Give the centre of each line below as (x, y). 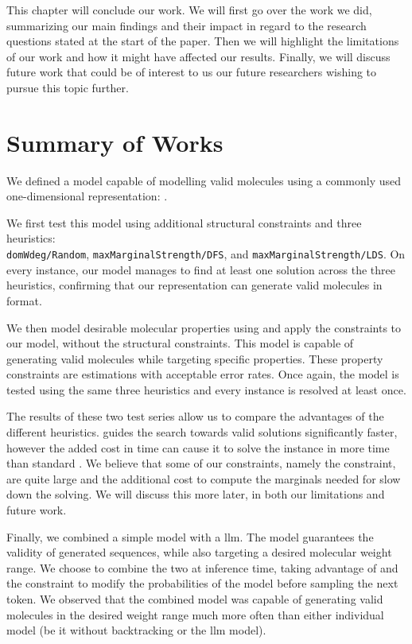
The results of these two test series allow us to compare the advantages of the (195, 416)
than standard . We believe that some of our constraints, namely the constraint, (201, 463)
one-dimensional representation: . (87, 196)
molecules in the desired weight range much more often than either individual (195, 614)
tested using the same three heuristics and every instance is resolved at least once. (206, 389)
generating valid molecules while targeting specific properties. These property (195, 358)
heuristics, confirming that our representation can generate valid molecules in (194, 285)
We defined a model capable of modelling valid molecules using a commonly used (204, 180)
